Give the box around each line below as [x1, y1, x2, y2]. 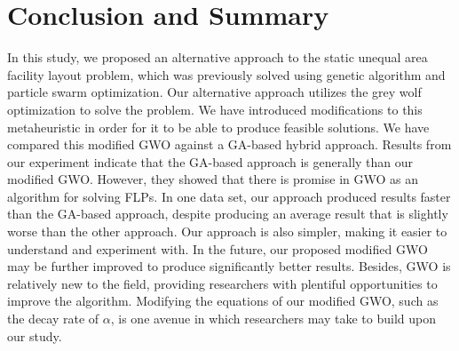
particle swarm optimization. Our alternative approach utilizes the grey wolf [7, 83, 422, 101]
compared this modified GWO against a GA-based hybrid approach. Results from [7, 135, 452, 154]
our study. [7, 326, 62, 345]
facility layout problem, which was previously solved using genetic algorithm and [7, 65, 446, 84]
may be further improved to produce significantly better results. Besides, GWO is [7, 257, 451, 275]
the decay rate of [7, 309, 99, 328]
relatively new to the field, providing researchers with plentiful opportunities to [7, 274, 438, 292]
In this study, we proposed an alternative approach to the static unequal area [7, 48, 428, 67]
